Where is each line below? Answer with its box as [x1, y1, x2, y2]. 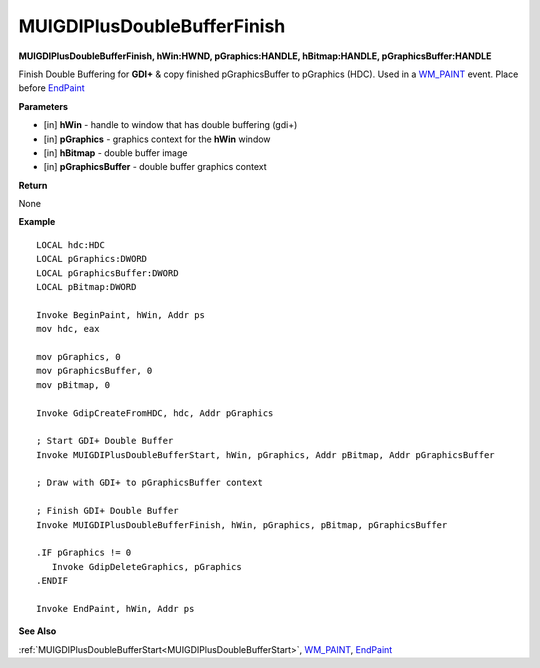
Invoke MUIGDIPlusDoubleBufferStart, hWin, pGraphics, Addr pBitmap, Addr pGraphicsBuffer [36, 449, 495, 460]
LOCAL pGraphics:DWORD [36, 253, 148, 265]
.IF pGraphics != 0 [36, 547, 132, 559]
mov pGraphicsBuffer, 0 [36, 365, 153, 377]
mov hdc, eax [36, 323, 100, 335]
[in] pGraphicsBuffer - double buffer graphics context [43, 161, 267, 173]
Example [18, 216, 56, 228]
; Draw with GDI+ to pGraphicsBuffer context [36, 477, 264, 489]
